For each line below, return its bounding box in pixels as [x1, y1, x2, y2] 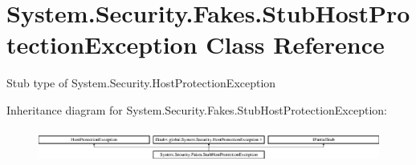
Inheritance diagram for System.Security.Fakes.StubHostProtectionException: [6, 101, 387, 118]
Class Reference [206, 28, 385, 61]
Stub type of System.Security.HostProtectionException [6, 74, 276, 91]
